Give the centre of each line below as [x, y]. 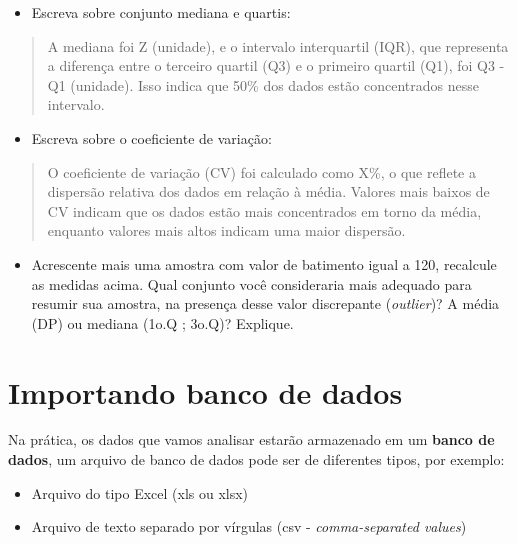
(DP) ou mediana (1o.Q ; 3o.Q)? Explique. [162, 322]
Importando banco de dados [205, 391]
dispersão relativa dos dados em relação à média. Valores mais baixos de [268, 191]
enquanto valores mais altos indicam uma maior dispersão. [226, 230]
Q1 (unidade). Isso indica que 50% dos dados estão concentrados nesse [263, 84]
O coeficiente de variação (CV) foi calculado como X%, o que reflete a [261, 171]
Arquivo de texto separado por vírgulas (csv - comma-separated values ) [249, 526]
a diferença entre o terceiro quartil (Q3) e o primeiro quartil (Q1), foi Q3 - [276, 65]
